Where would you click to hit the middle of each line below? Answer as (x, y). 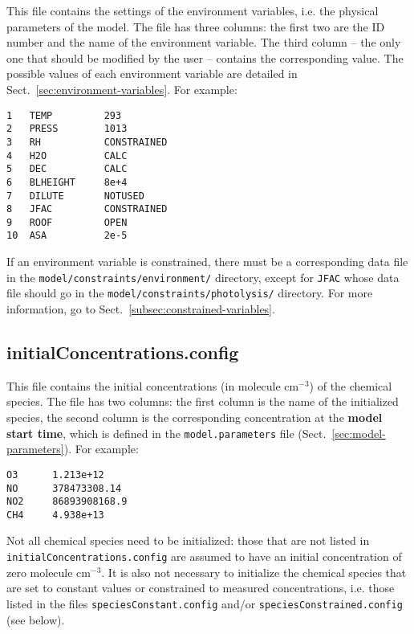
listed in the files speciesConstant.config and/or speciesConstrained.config (205, 603)
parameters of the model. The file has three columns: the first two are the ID (196, 26)
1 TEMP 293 (64, 115)
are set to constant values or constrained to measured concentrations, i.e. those (201, 588)
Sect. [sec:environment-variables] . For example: (122, 89)
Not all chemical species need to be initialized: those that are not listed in (188, 540)
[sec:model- (359, 433)
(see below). (36, 619)
